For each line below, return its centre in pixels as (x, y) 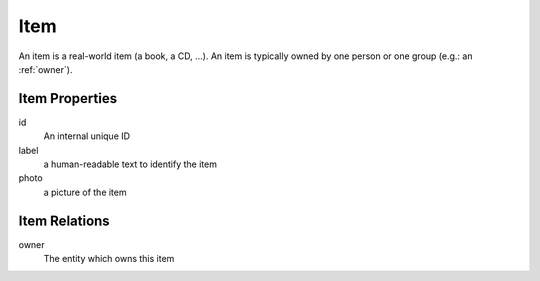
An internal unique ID (86, 136)
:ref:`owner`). (45, 69)
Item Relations (64, 220)
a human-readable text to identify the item (130, 164)
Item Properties (68, 98)
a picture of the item (85, 192)
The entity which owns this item (109, 259)
